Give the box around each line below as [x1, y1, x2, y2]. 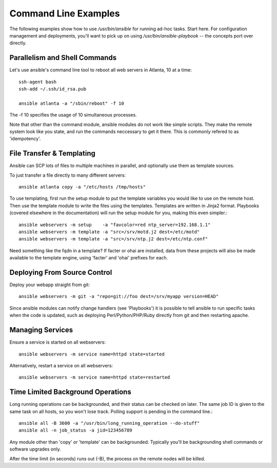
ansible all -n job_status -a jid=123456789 [18, 427, 133, 434]
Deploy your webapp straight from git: [9, 282, 90, 288]
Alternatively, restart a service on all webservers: [9, 362, 113, 368]
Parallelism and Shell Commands [9, 53, 117, 62]
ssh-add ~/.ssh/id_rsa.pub [18, 86, 87, 92]
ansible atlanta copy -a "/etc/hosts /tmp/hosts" [18, 184, 146, 190]
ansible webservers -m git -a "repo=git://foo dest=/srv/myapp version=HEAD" [18, 293, 219, 299]
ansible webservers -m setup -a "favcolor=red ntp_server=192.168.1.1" [18, 221, 211, 228]
